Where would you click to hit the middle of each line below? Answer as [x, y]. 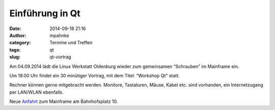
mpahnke [59, 35]
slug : [15, 57]
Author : [18, 35]
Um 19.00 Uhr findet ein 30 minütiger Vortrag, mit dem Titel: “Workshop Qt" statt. [95, 75]
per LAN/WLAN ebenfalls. [36, 92]
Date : [15, 29]
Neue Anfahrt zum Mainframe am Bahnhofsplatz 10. [64, 101]
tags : [15, 50]
